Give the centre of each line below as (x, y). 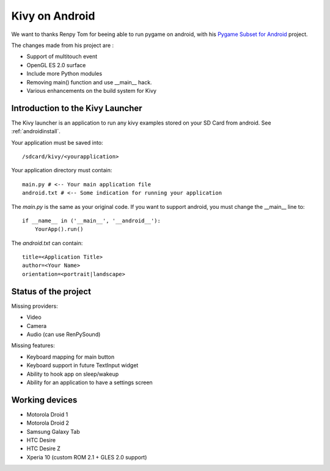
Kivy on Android (53, 16)
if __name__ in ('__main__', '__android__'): (92, 221)
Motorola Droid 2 (48, 423)
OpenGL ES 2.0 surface (56, 65)
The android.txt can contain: (47, 243)
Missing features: (33, 346)
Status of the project (51, 291)
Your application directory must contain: (62, 170)
